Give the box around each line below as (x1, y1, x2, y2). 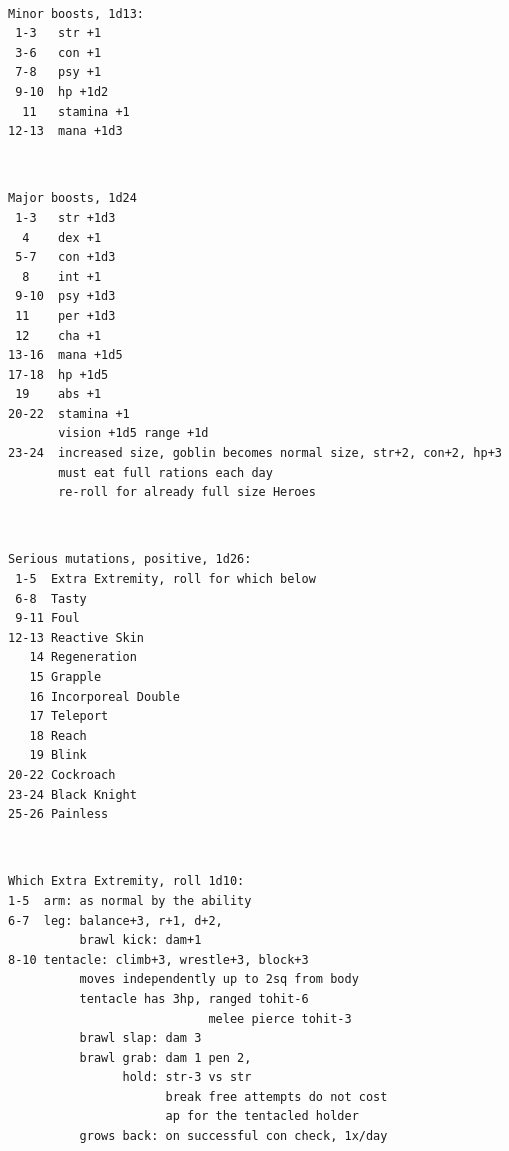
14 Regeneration (29, 650, 137, 665)
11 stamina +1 (22, 104, 130, 119)
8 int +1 (22, 269, 102, 284)
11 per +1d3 (15, 308, 116, 323)
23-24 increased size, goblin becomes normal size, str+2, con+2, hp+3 (8, 446, 502, 461)
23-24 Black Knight (8, 787, 137, 802)
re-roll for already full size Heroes (58, 485, 316, 500)
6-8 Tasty (15, 591, 87, 606)
